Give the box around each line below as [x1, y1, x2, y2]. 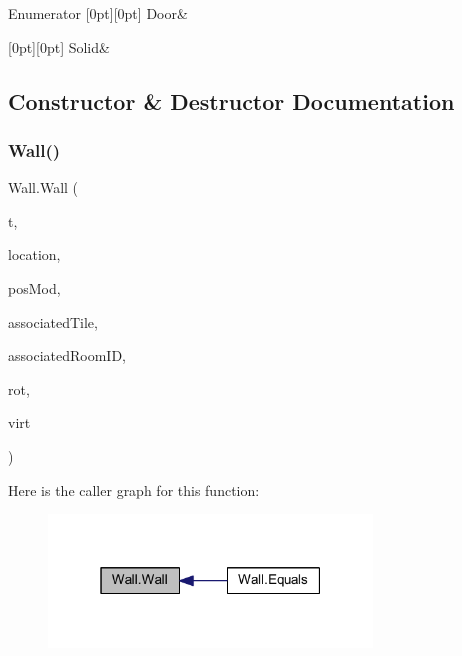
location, [8, 244, 61, 265]
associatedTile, [8, 311, 98, 332]
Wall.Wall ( [8, 177, 79, 198]
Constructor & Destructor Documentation [8, 85, 455, 116]
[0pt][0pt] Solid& [8, 36, 110, 57]
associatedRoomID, [8, 345, 126, 366]
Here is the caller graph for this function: [8, 479, 260, 500]
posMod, [8, 277, 61, 298]
